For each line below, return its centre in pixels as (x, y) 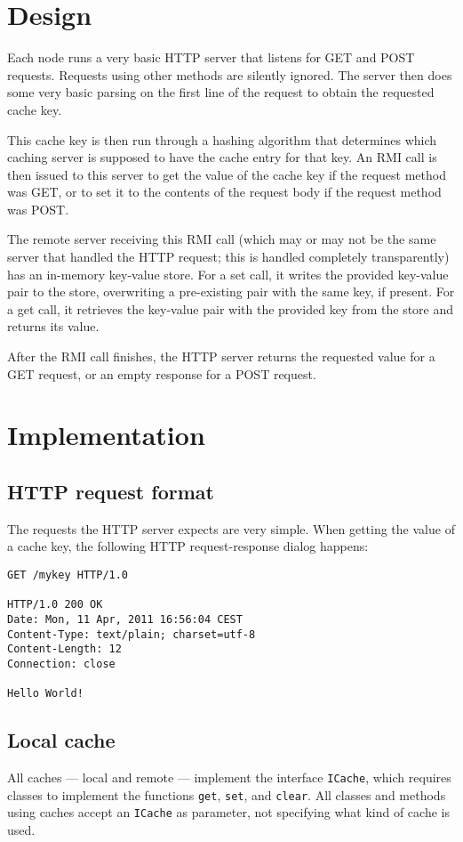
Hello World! (45, 694)
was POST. (38, 209)
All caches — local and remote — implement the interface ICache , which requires (229, 777)
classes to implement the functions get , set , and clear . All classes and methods (227, 794)
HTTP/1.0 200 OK (55, 605)
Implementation (106, 435)
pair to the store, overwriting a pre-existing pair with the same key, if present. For (231, 291)
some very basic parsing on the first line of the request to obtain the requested (221, 92)
